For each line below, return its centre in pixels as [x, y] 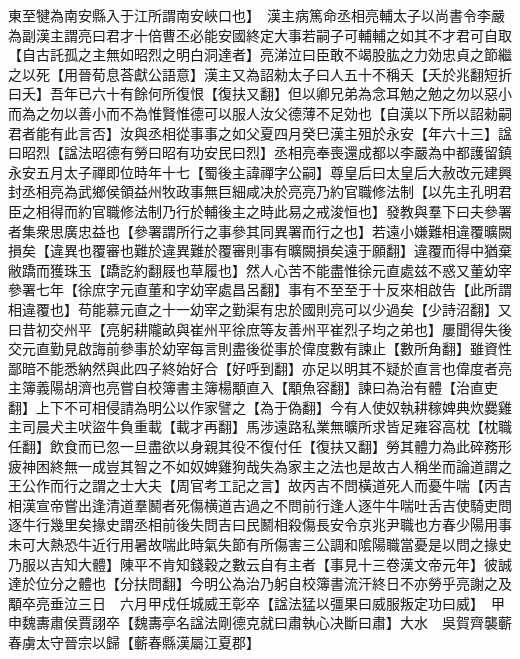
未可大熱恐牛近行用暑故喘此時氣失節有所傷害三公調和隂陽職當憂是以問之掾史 [260, 544]
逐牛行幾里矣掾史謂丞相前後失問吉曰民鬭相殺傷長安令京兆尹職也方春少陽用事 [260, 524]
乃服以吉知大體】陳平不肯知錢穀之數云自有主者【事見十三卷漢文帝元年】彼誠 [260, 563]
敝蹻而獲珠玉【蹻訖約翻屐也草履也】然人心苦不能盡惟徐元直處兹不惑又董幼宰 [260, 269]
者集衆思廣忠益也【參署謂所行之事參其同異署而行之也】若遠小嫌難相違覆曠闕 [260, 230]
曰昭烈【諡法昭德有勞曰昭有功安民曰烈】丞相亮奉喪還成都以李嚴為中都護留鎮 [260, 152]
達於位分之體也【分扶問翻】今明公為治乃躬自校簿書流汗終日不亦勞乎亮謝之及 [260, 583]
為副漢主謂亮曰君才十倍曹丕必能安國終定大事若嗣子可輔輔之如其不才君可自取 [260, 34]
